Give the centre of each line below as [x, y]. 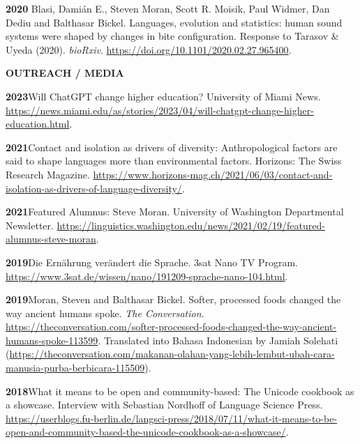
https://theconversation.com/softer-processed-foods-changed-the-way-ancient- [171, 327]
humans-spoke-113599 [52, 340]
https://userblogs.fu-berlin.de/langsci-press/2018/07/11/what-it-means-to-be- [172, 418]
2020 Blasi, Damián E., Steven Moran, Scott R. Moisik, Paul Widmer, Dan [168, 8]
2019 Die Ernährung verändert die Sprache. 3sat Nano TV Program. [152, 262]
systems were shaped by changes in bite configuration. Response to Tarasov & [172, 36]
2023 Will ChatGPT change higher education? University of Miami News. [163, 96]
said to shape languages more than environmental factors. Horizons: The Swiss [174, 161]
